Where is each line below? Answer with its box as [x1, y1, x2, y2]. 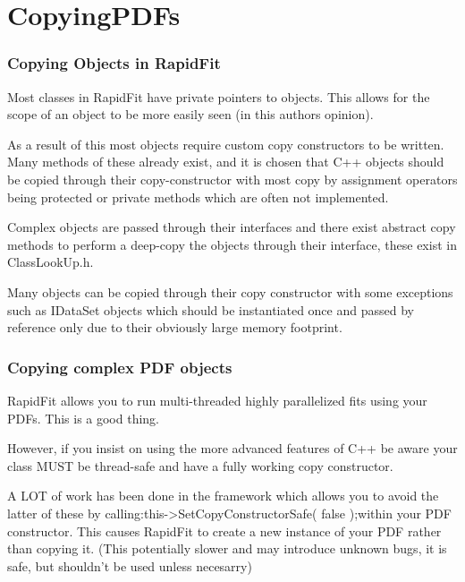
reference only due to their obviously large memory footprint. [7, 318, 342, 337]
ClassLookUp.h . [7, 252, 94, 271]
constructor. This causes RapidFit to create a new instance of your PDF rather [7, 521, 442, 540]
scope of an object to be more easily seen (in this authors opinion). [7, 105, 374, 124]
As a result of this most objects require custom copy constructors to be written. [7, 134, 444, 153]
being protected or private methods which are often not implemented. [7, 187, 389, 206]
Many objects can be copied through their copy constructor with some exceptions [7, 282, 453, 301]
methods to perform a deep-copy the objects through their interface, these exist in [7, 235, 457, 253]
